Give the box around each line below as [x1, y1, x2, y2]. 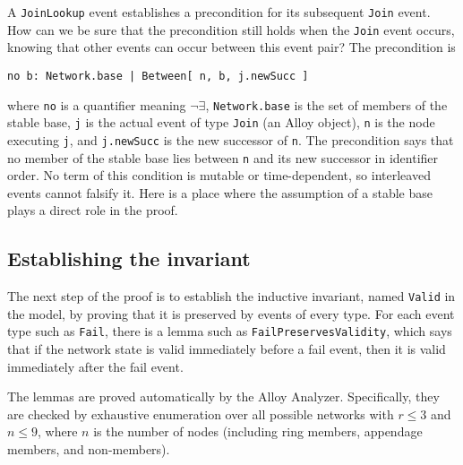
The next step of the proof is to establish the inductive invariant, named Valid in [7, 287, 456, 306]
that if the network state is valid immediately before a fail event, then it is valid [7, 340, 446, 358]
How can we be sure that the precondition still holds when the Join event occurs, [7, 20, 455, 39]
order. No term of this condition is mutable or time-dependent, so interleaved [7, 166, 431, 185]
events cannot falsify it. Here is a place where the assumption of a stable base [7, 183, 433, 202]
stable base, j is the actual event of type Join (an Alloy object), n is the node [7, 113, 435, 132]
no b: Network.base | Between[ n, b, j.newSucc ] [7, 69, 309, 82]
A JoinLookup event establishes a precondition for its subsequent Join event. [7, 3, 431, 21]
